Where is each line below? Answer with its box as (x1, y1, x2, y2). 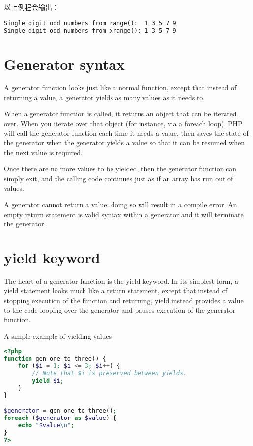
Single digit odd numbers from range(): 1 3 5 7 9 (4, 19, 176, 27)
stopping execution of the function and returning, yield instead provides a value (4, 295, 244, 306)
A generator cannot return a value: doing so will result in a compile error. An (4, 199, 237, 209)
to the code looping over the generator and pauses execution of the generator (4, 305, 236, 315)
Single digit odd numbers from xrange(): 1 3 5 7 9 (4, 28, 176, 35)
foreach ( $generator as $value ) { (4, 415, 117, 422)
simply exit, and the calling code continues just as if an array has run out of (4, 173, 233, 183)
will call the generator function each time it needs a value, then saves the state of (4, 128, 249, 138)
